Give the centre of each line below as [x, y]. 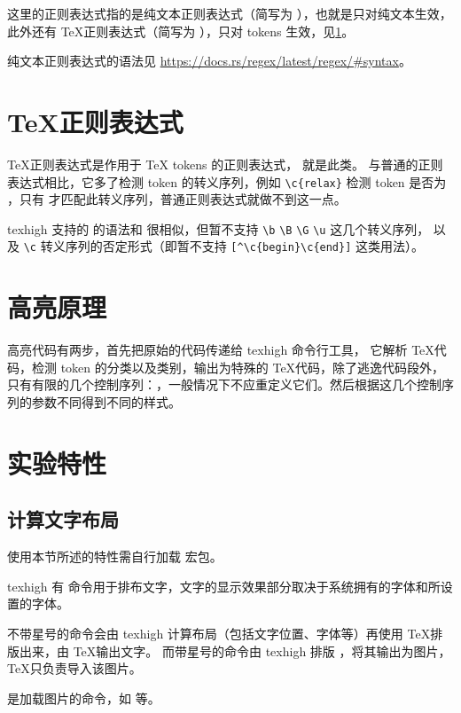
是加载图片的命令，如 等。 [84, 697]
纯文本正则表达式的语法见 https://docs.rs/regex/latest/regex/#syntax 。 [209, 61]
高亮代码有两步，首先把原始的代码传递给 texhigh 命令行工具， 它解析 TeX [221, 350]
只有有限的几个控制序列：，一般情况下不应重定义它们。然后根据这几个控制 [224, 384]
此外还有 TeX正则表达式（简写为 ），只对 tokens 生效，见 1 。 [181, 31]
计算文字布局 [63, 519]
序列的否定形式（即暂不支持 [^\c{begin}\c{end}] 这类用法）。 [245, 246]
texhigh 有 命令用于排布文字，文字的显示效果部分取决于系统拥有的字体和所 [224, 586]
